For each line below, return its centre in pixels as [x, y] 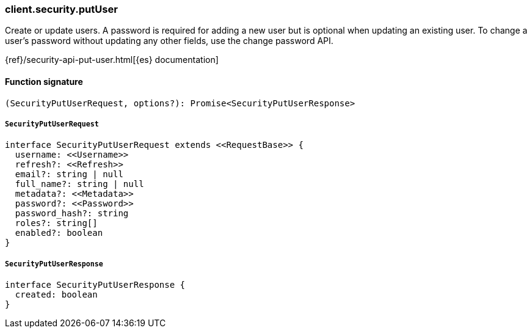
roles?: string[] [56, 223]
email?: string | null [69, 174]
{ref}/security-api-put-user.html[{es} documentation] [112, 60]
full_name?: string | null [79, 184]
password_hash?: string [72, 214]
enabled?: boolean [59, 233]
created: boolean [56, 295]
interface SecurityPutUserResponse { [95, 285]
